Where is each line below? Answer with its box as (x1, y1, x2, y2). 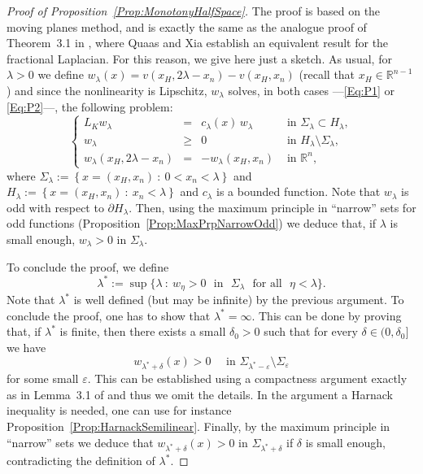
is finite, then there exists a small (59, 323, 226, 340)
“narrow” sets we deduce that (7, 433, 154, 450)
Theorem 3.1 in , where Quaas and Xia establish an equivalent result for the (7, 34, 389, 51)
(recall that (299, 66, 355, 83)
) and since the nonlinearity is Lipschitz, (7, 81, 207, 98)
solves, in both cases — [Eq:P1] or (228, 81, 395, 98)
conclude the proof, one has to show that (7, 307, 211, 324)
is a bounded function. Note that (216, 183, 381, 200)
